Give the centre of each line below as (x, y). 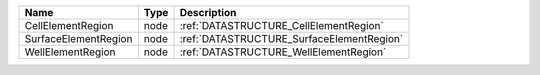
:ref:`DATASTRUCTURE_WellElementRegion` (283, 52)
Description (208, 12)
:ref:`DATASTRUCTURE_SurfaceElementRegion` (291, 38)
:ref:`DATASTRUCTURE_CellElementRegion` (281, 25)
